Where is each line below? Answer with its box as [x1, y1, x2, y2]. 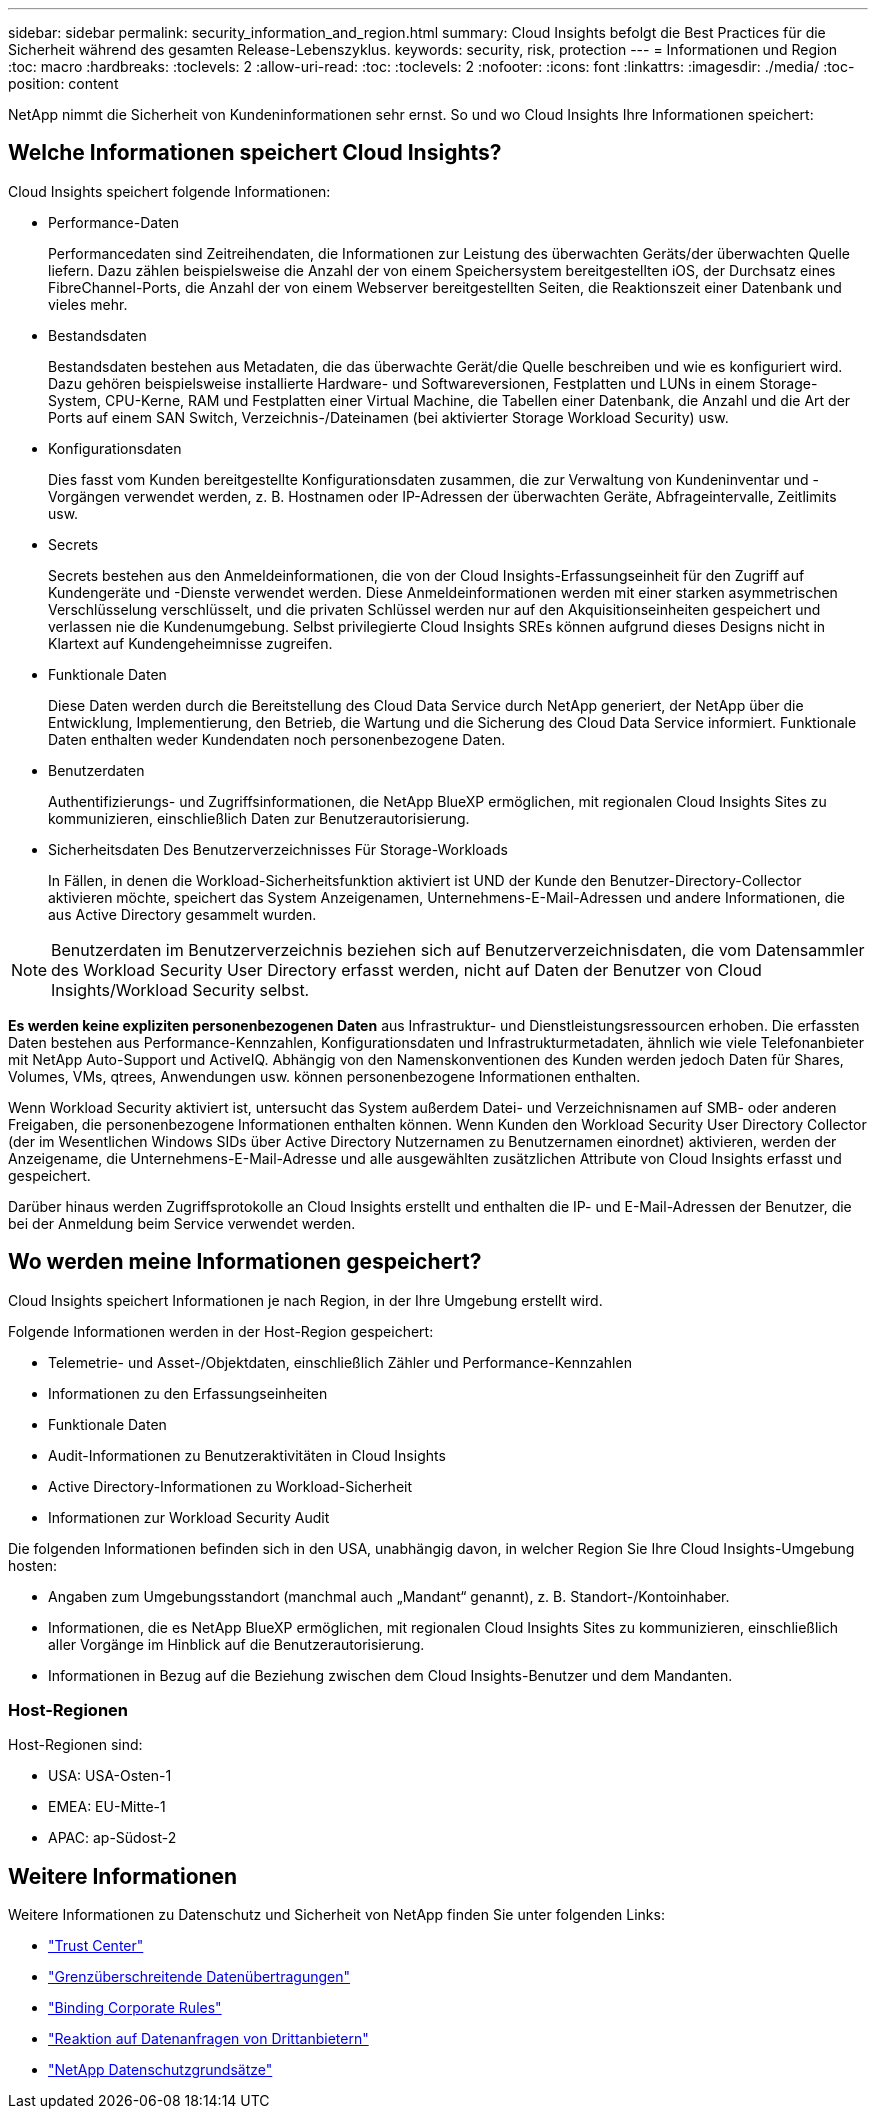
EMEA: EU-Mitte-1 [48, 1798, 166, 1816]
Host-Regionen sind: [8, 1736, 143, 1754]
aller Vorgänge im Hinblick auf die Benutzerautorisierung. [48, 1635, 425, 1653]
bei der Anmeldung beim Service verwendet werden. [8, 1214, 356, 1232]
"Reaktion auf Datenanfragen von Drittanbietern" [48, 2030, 369, 2048]
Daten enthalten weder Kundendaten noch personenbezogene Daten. [48, 730, 506, 748]
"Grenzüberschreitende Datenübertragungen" [48, 1968, 350, 1986]
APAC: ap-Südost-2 [48, 1829, 177, 1847]
